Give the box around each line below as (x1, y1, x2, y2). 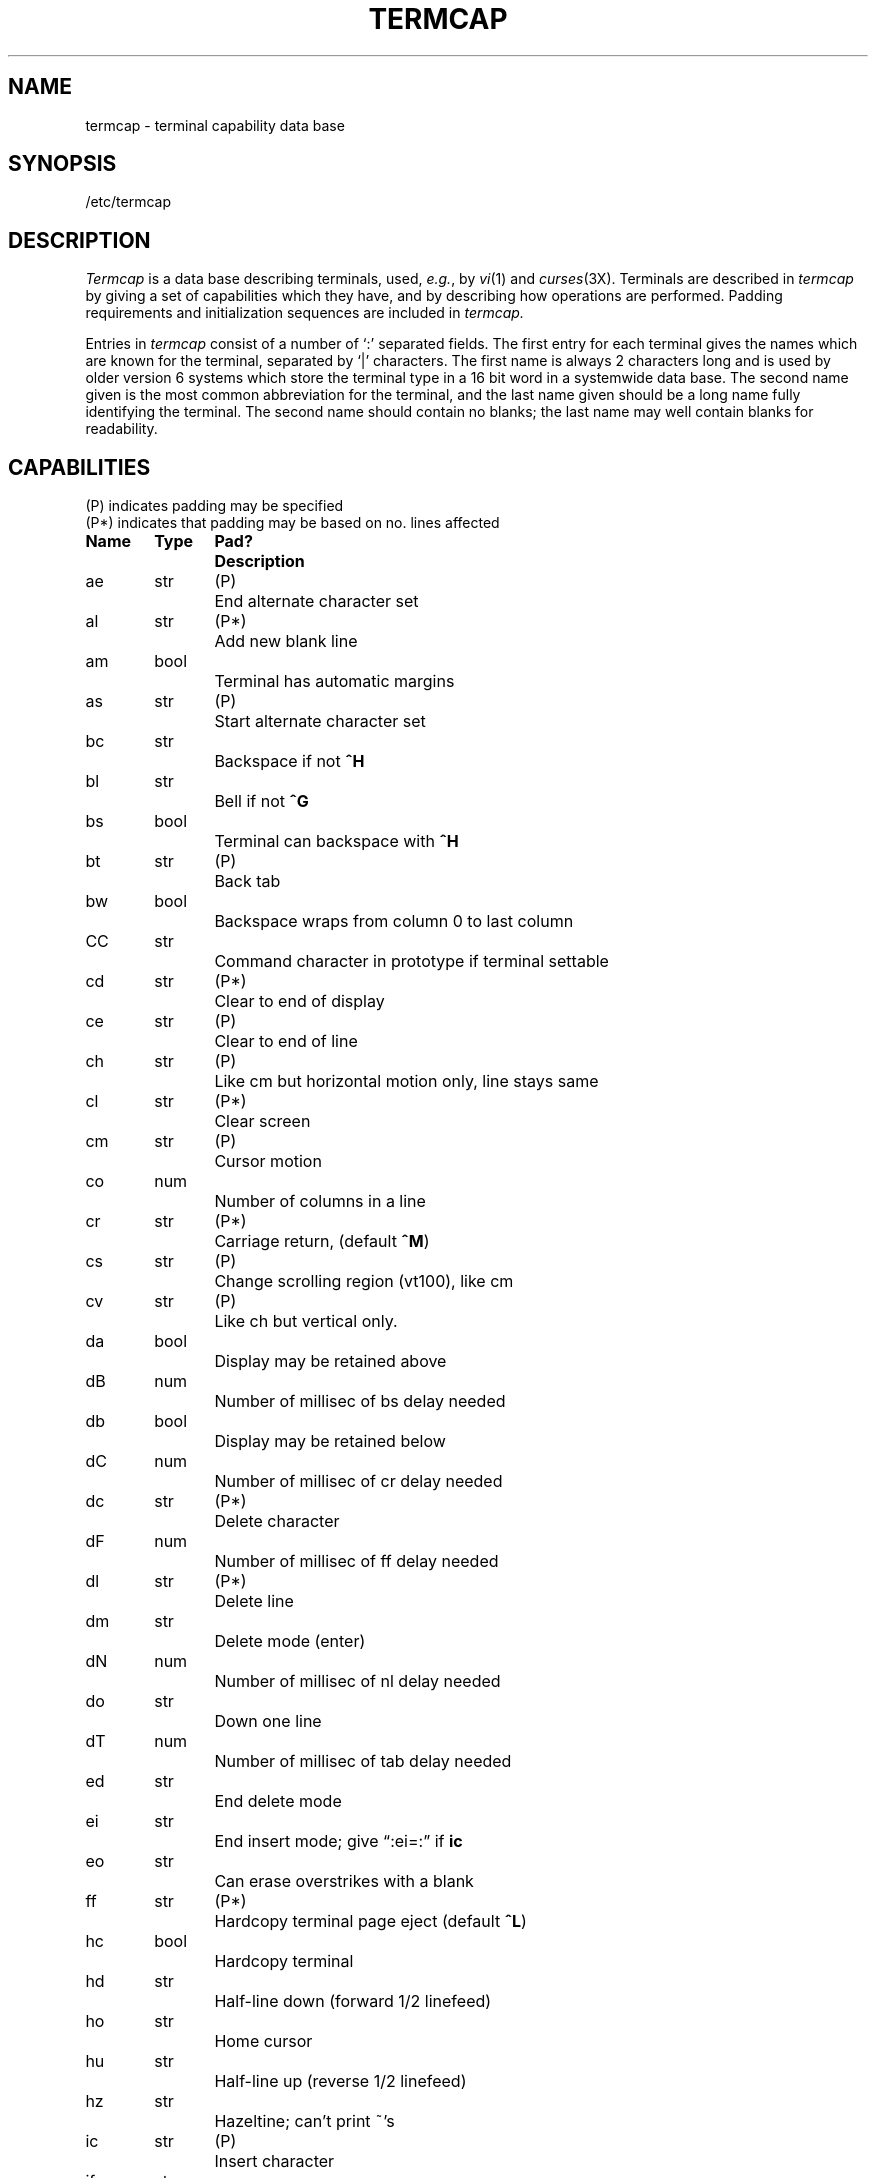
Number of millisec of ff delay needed (214, 1551, 499, 1572)
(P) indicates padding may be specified (85, 497, 344, 515)
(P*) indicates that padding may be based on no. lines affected (85, 514, 500, 532)
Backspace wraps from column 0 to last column (214, 911, 574, 932)
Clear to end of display (214, 991, 385, 1012)
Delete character (214, 1511, 340, 1532)
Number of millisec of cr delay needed (214, 1471, 503, 1492)
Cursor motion (214, 1151, 322, 1172)
